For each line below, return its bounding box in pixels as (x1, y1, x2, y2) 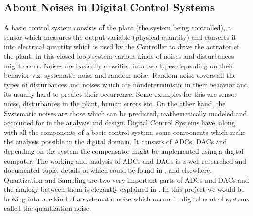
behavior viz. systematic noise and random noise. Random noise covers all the (4, 70, 236, 80)
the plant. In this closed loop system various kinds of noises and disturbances (4, 50, 234, 61)
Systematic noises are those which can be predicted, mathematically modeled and (4, 108, 247, 118)
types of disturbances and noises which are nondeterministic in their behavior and (4, 79, 248, 89)
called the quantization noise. (4, 203, 91, 213)
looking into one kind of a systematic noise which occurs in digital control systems (4, 193, 249, 203)
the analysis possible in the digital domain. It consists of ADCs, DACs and (4, 136, 227, 147)
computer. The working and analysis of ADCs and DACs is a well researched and (4, 155, 246, 166)
